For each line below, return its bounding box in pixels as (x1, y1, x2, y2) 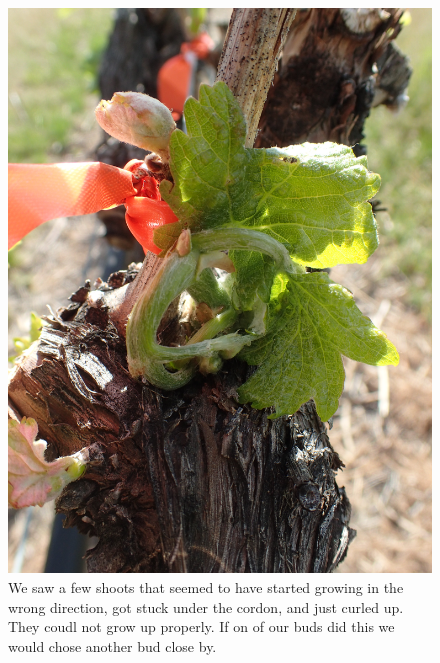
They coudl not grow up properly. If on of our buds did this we (8, 616, 395, 637)
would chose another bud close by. (8, 635, 217, 656)
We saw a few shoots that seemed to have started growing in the (8, 576, 404, 597)
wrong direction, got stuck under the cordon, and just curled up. (8, 596, 404, 617)
